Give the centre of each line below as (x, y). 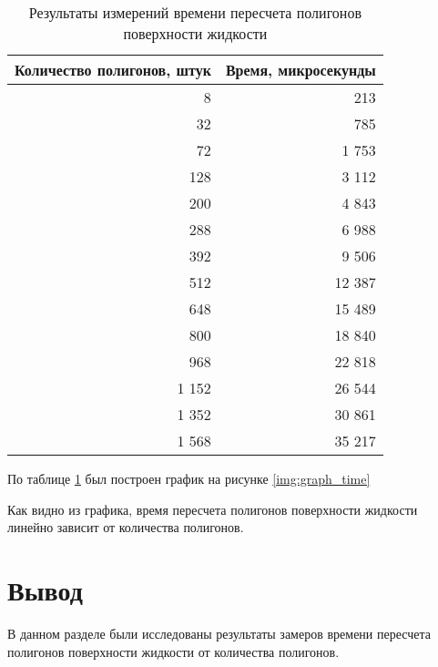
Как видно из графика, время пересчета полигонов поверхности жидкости (213, 509)
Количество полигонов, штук (113, 70)
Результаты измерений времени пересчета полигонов (195, 12)
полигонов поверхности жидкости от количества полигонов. (173, 651)
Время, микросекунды (300, 70)
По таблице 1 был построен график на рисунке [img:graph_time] (189, 478)
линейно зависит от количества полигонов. (126, 527)
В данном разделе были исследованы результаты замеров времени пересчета (219, 633)
